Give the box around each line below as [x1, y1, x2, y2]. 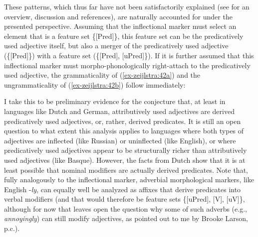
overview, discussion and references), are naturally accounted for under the [4, 11, 233, 21]
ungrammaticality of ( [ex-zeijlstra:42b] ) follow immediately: [4, 79, 186, 90]
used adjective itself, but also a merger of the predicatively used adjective [4, 40, 229, 51]
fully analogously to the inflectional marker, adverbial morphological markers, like [4, 174, 254, 185]
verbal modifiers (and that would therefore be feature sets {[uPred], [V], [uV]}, [4, 194, 245, 204]
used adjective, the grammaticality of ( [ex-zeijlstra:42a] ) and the [4, 70, 201, 80]
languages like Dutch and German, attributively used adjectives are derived [4, 106, 235, 116]
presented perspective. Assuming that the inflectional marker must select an [4, 21, 237, 31]
